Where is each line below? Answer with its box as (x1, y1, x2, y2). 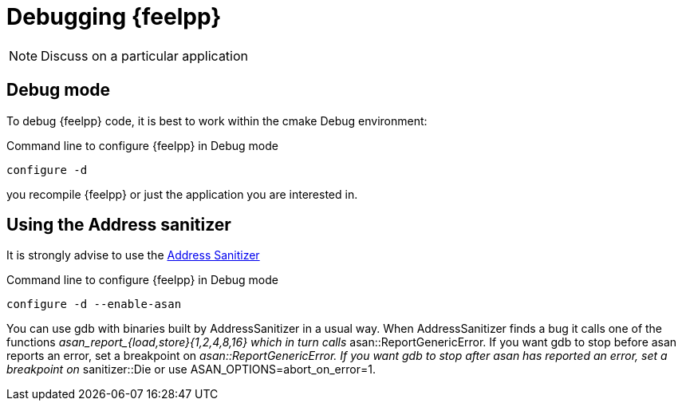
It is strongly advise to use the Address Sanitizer (6, 248, 260, 263)
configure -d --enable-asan (6, 298, 182, 311)
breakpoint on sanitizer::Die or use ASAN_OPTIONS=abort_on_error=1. (6, 362, 376, 377)
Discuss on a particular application (41, 47, 249, 64)
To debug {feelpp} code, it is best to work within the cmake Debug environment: (6, 113, 428, 128)
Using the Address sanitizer (6, 215, 231, 235)
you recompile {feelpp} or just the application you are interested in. (6, 187, 358, 201)
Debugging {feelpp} (6, 3, 222, 30)
